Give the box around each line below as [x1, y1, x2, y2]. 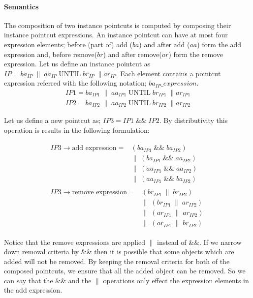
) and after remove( [103, 49, 162, 59]
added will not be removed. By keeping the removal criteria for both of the [4, 256, 230, 266]
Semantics [4, 1, 39, 11]
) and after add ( [139, 39, 190, 49]
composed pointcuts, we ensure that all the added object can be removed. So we [4, 266, 246, 276]
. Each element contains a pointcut [116, 68, 221, 78]
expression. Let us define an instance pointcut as [4, 59, 151, 69]
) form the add [197, 39, 242, 49]
